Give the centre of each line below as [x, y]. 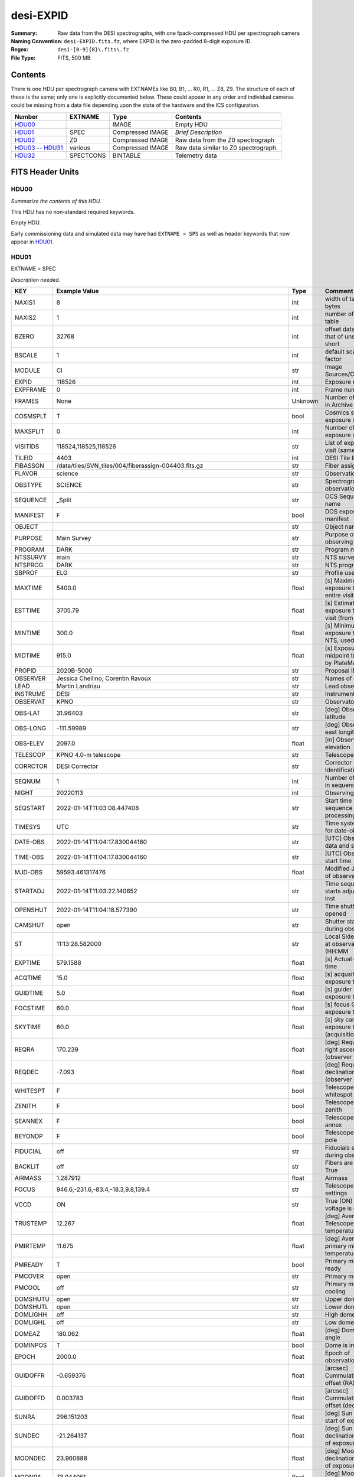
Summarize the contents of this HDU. [56, 201]
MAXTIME [28, 588]
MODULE [27, 370]
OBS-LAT [27, 713]
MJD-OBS [29, 873]
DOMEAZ [27, 1334]
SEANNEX [29, 1121]
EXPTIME [27, 963]
